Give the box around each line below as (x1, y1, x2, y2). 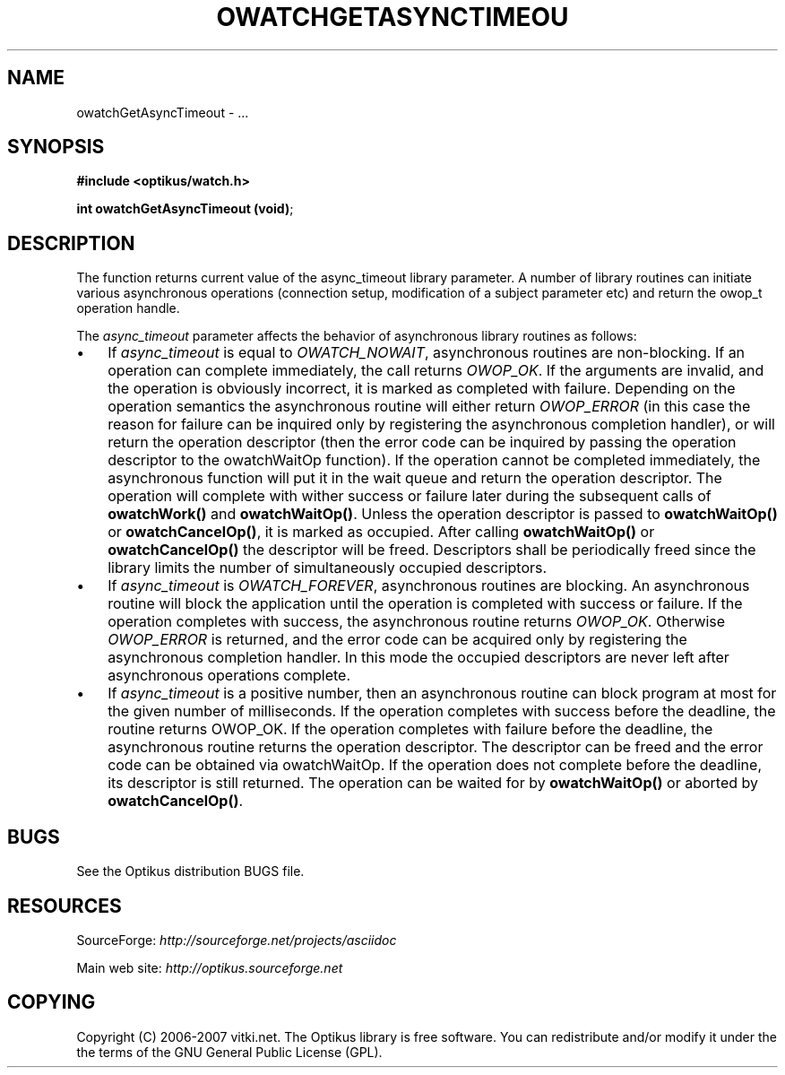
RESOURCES (7, 894, 122, 917)
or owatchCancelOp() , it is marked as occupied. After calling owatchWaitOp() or (108, 523, 655, 542)
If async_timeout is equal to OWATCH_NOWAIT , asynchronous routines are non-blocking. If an (108, 343, 746, 362)
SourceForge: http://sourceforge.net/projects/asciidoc (76, 932, 397, 948)
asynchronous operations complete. (108, 666, 350, 685)
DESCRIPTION (7, 231, 135, 255)
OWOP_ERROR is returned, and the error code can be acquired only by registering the (108, 630, 687, 649)
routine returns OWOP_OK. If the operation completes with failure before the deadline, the (108, 720, 713, 739)
